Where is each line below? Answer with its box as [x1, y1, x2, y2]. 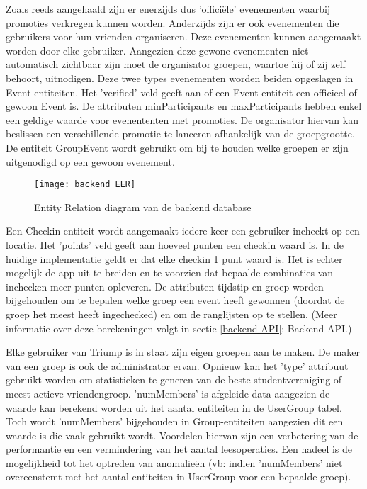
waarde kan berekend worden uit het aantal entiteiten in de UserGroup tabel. [6, 400, 342, 415]
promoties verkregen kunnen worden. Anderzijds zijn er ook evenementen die [6, 15, 339, 30]
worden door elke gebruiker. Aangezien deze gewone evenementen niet [6, 43, 309, 57]
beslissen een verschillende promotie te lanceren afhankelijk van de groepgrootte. [6, 126, 355, 141]
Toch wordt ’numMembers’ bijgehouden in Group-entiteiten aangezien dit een [6, 414, 344, 429]
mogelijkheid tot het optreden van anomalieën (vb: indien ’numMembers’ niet [6, 455, 343, 470]
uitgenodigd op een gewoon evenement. [6, 154, 175, 169]
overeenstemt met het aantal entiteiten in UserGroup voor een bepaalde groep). [6, 469, 351, 484]
